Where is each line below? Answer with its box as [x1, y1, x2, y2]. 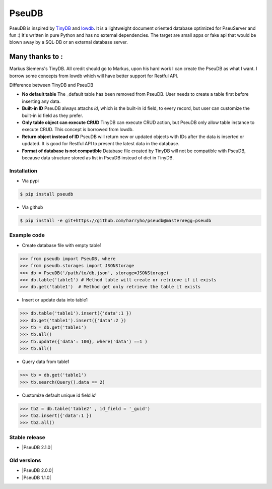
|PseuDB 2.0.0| [22, 467, 53, 473]
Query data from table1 [22, 358, 70, 365]
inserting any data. [22, 98, 61, 104]
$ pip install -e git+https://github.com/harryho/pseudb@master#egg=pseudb [20, 218, 212, 224]
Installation [9, 167, 38, 174]
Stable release [9, 434, 45, 441]
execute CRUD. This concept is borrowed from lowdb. [22, 127, 134, 133]
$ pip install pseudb [20, 192, 74, 197]
